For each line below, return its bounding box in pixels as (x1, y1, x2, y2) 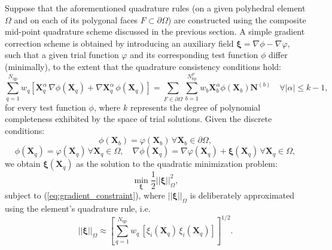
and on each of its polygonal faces (14, 13, 138, 26)
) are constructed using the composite (167, 13, 306, 26)
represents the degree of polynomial (130, 100, 261, 113)
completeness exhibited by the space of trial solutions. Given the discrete (5, 112, 272, 125)
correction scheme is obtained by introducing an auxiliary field (5, 36, 234, 49)
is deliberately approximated (190, 189, 295, 202)
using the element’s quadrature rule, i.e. (5, 202, 151, 214)
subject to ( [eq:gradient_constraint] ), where (5, 189, 165, 202)
